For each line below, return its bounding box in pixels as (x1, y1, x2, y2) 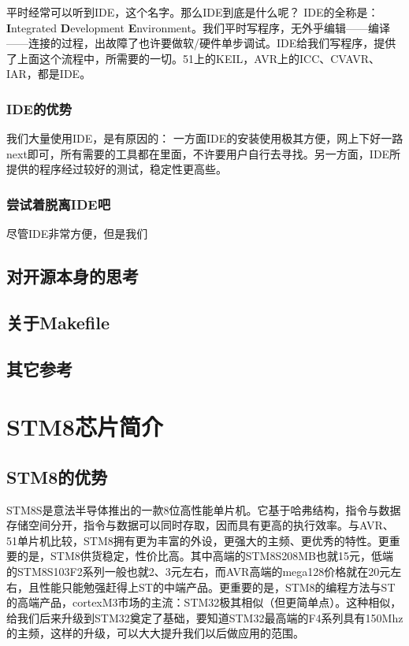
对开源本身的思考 (6, 264, 139, 288)
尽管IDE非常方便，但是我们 (6, 225, 148, 242)
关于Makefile (6, 310, 110, 334)
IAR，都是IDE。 (6, 65, 91, 82)
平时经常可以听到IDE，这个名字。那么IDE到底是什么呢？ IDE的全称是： (6, 4, 379, 20)
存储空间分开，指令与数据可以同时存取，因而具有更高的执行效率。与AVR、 (6, 517, 394, 533)
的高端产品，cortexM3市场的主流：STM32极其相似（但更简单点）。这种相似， (6, 594, 402, 611)
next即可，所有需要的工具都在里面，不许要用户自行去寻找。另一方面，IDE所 (6, 145, 401, 161)
